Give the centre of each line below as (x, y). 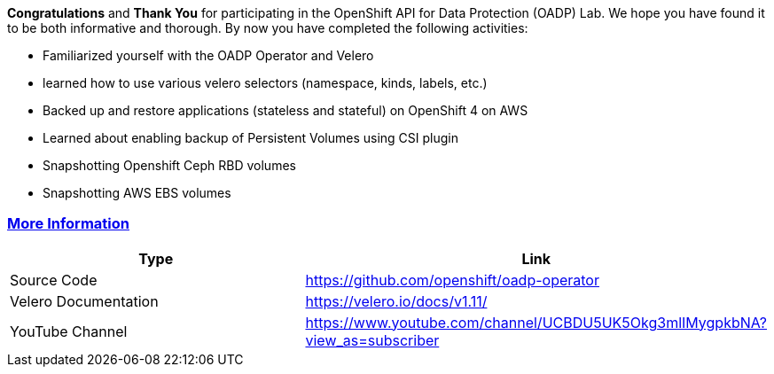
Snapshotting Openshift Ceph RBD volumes (169, 165)
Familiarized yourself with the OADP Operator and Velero (208, 55)
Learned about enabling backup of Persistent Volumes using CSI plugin (251, 138)
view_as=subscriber (372, 340)
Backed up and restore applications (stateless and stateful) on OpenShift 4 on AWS (285, 110)
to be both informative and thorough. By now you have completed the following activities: (268, 28)
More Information (68, 224)
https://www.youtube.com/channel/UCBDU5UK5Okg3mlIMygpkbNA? (536, 322)
